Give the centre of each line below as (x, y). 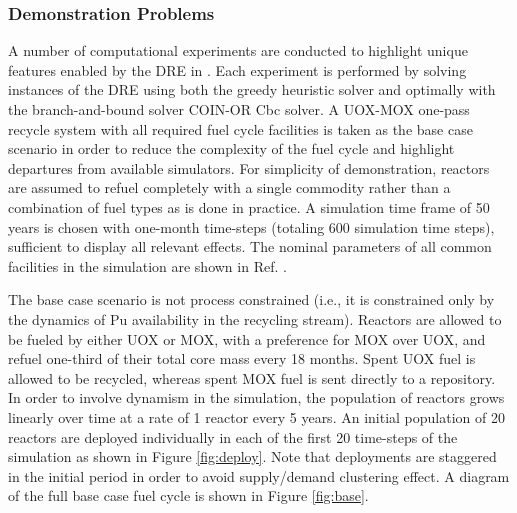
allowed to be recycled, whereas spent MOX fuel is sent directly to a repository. (252, 377)
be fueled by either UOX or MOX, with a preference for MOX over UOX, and (247, 338)
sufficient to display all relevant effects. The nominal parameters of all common (250, 246)
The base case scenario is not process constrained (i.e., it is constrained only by (251, 299)
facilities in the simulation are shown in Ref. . (147, 265)
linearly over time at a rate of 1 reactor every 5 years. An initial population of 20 (256, 416)
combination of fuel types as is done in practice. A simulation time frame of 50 (249, 206)
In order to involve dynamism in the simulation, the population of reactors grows (256, 397)
